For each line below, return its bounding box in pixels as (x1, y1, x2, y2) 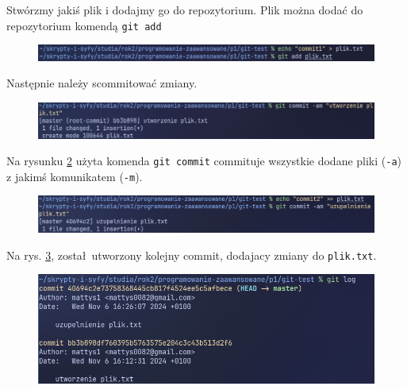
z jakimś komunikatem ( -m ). (6, 168, 143, 184)
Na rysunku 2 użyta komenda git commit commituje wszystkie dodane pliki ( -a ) (6, 153, 402, 169)
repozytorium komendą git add (6, 17, 162, 33)
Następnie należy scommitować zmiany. (6, 75, 198, 91)
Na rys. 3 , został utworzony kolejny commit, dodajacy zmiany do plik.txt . (6, 246, 377, 263)
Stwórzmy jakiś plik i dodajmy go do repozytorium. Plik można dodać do (6, 2, 363, 17)
